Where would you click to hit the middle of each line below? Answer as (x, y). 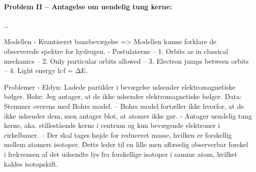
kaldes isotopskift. (31, 163)
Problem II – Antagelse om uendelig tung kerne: (88, 6)
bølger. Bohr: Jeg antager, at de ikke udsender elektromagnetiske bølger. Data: (123, 96)
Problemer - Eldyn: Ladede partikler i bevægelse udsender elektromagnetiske (120, 86)
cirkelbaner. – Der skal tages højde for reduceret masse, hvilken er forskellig (118, 135)
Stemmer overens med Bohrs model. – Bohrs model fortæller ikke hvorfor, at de (124, 106)
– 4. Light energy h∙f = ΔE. (46, 70)
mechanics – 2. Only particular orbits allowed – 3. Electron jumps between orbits (126, 61)
